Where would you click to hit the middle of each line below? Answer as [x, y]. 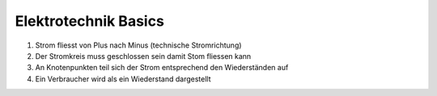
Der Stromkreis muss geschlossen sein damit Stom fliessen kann [143, 56]
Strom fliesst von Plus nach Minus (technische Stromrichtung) [138, 45]
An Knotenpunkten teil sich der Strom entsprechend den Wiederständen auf [162, 68]
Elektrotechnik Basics [90, 21]
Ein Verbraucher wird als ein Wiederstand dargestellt [123, 79]
